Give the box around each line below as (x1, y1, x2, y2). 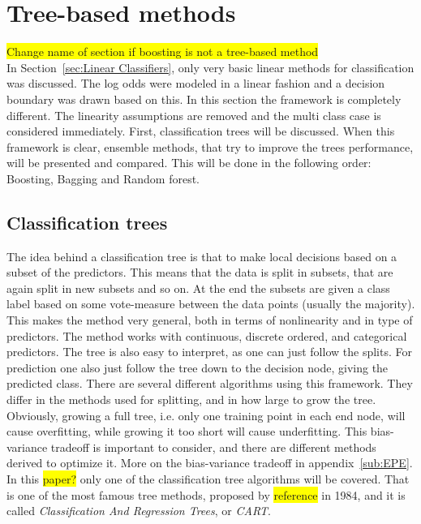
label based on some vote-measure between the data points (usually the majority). (6, 295, 415, 312)
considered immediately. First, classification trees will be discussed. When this (6, 122, 395, 140)
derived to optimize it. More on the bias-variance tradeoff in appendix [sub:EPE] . (6, 454, 413, 471)
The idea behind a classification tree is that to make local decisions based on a (6, 247, 397, 264)
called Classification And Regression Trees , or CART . (6, 502, 271, 519)
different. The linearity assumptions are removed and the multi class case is (6, 106, 381, 123)
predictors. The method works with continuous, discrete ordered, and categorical (6, 327, 407, 344)
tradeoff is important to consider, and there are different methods (50, 438, 376, 455)
